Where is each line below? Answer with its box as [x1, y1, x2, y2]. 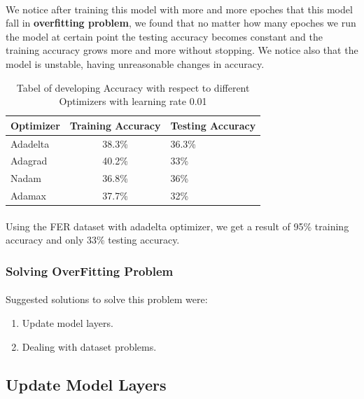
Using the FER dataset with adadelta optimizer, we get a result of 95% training [6, 218, 349, 233]
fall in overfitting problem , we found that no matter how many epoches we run [6, 15, 356, 30]
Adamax [10, 188, 46, 203]
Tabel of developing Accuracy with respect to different [16, 80, 250, 94]
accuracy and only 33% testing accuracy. [6, 232, 180, 247]
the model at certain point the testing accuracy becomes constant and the [6, 29, 323, 43]
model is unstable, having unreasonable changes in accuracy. [6, 56, 265, 71]
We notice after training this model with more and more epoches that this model [6, 1, 353, 16]
